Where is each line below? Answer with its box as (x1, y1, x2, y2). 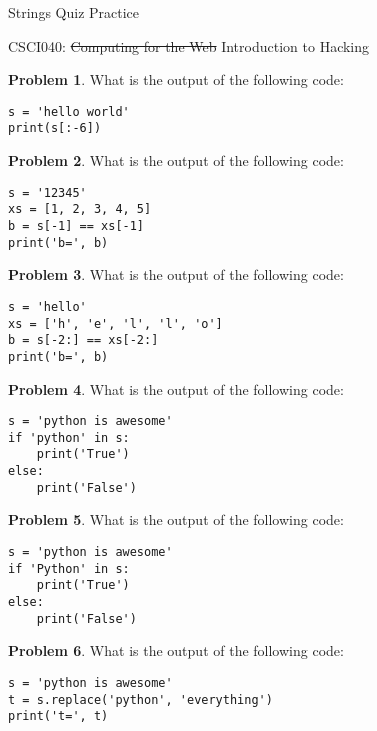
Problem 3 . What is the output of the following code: (8, 264, 344, 285)
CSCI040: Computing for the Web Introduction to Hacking (8, 35, 370, 56)
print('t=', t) (8, 709, 109, 724)
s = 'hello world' (8, 104, 130, 119)
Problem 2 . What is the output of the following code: (8, 150, 344, 171)
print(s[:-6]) (8, 121, 102, 136)
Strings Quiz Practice (8, 2, 140, 22)
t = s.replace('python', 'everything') (8, 692, 273, 707)
